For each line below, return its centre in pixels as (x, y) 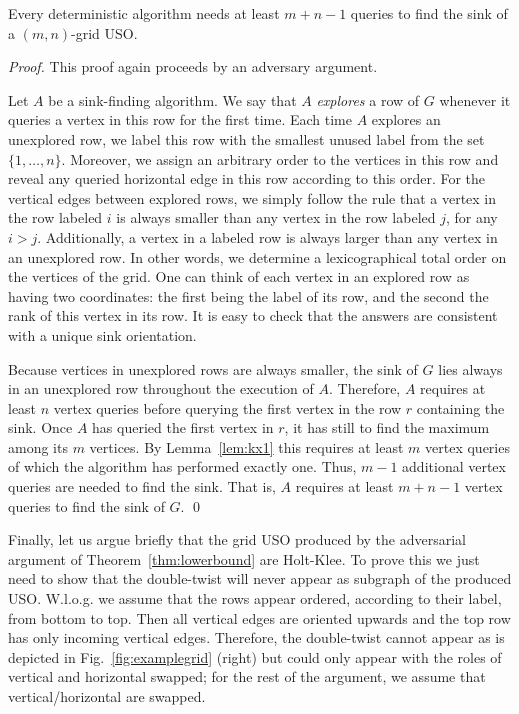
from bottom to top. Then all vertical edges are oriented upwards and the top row (259, 617)
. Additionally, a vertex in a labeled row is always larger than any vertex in (267, 236)
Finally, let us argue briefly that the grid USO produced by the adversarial (237, 539)
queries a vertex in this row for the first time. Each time (180, 119)
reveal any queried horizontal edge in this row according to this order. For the (247, 178)
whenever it (475, 99)
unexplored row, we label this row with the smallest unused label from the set (246, 138)
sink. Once (40, 427)
